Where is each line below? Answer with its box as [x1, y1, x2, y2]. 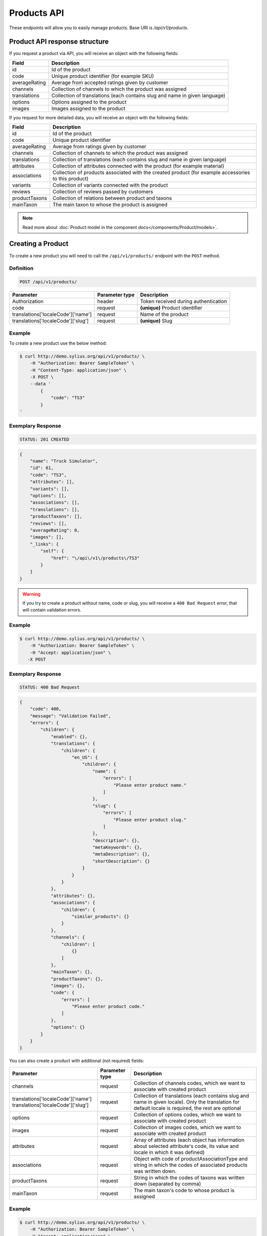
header [97, 298, 114, 305]
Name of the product [140, 311, 189, 318]
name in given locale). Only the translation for [133, 1098, 240, 1105]
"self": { [40, 548, 64, 554]
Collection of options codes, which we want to [133, 1111, 242, 1118]
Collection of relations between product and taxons [52, 195, 172, 202]
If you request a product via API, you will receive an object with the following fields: [9, 50, 179, 56]
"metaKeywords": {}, [92, 844, 142, 850]
